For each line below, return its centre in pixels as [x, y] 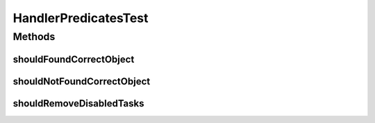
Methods [34, 37]
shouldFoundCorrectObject [74, 59]
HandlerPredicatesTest [81, 18]
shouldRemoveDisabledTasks [79, 103]
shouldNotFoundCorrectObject [82, 81]
